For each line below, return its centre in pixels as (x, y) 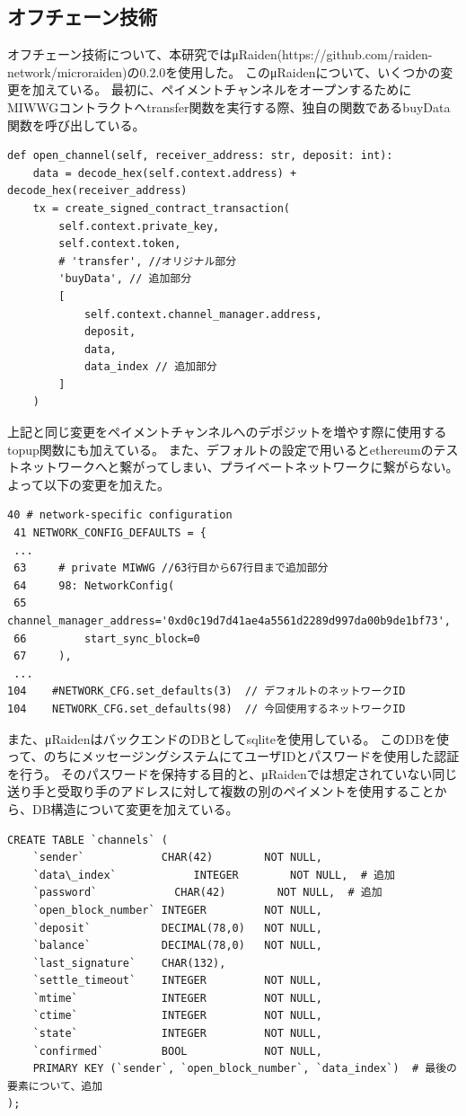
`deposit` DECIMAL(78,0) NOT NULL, (177, 928)
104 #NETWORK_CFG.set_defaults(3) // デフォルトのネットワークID (207, 691)
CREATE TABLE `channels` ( (88, 840)
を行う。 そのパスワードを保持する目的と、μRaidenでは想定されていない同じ (233, 773)
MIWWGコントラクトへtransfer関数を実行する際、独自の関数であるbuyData (229, 106)
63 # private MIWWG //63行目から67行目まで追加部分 (171, 568)
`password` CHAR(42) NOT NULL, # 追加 (207, 893)
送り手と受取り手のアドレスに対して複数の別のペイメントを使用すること (221, 791)
